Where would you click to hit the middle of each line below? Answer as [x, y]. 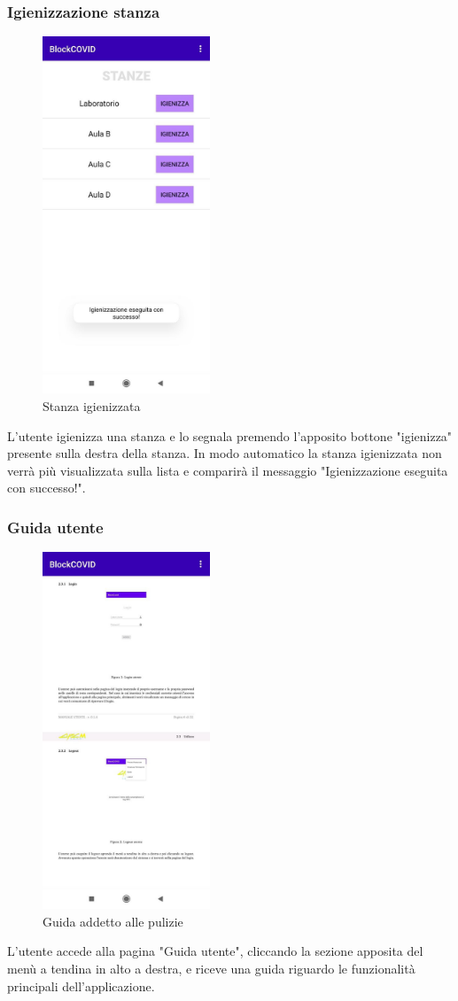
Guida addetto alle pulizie [113, 921]
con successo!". [47, 488]
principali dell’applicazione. [81, 985]
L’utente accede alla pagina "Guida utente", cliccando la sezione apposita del [215, 951]
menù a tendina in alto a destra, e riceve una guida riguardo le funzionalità [211, 969]
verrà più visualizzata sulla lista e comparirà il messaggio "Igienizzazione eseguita [228, 470]
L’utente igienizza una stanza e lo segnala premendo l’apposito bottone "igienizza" [230, 435]
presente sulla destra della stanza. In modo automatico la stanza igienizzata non [225, 453]
